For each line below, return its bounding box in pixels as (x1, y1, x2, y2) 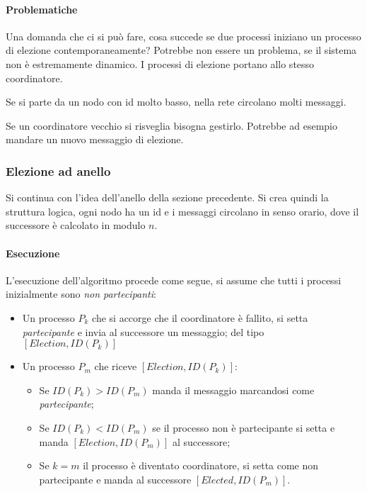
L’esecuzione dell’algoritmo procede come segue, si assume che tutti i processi (6, 272, 342, 287)
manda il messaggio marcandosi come (152, 382, 315, 397)
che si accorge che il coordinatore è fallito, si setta (92, 310, 308, 325)
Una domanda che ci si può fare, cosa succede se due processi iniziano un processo (6, 28, 361, 43)
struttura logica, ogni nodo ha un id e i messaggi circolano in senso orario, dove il (6, 203, 359, 218)
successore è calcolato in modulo (6, 218, 146, 233)
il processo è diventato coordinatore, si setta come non (83, 458, 319, 473)
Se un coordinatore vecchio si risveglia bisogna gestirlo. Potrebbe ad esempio (6, 118, 337, 133)
